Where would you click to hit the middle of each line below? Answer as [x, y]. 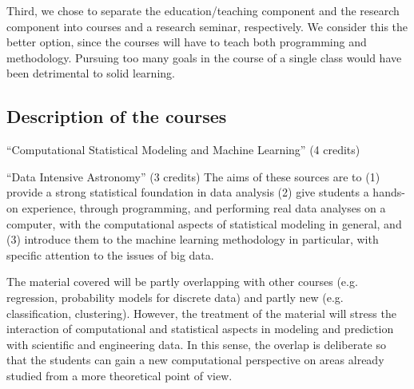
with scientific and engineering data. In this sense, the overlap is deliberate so [197, 344]
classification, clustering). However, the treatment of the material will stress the [201, 313]
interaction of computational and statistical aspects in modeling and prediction [200, 329]
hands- [389, 192]
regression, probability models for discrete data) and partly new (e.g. [175, 297]
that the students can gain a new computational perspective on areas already [195, 360]
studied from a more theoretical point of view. [119, 375]
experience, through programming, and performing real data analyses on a [204, 207]
